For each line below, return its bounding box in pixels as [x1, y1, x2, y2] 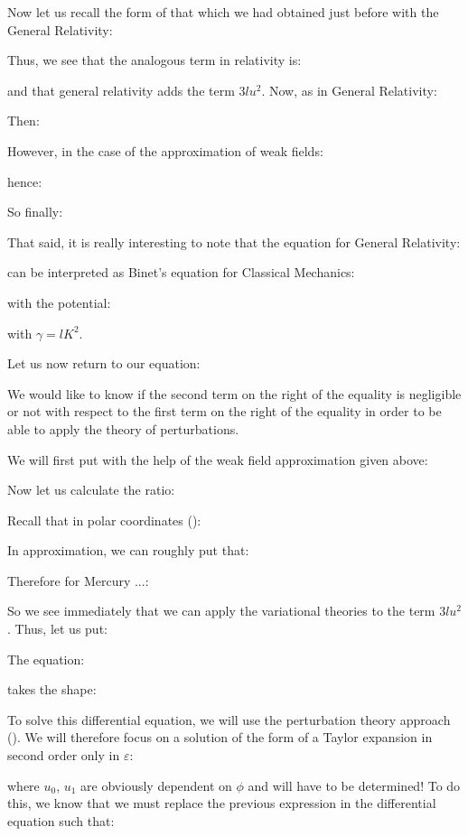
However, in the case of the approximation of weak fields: [7, 141, 323, 160]
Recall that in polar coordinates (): [7, 510, 201, 529]
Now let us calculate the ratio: [7, 480, 175, 499]
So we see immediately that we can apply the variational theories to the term [7, 601, 435, 620]
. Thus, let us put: [7, 619, 108, 638]
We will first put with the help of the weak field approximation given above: [7, 450, 428, 469]
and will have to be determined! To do [248, 776, 461, 794]
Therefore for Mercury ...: [7, 571, 149, 590]
